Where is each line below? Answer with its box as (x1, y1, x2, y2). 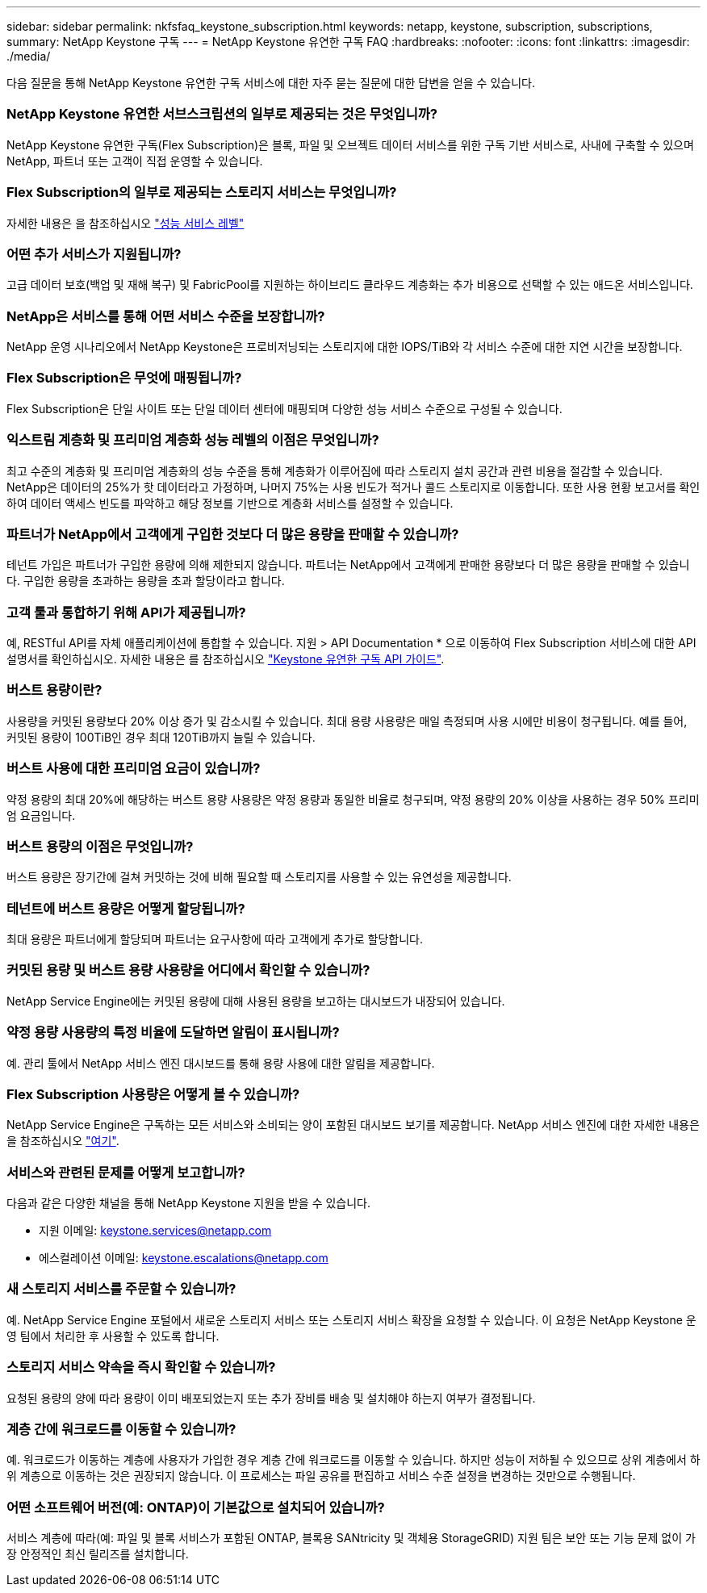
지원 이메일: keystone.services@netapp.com (39, 1223, 272, 1237)
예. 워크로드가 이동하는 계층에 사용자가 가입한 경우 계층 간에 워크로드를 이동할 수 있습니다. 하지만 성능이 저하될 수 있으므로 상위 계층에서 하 (6, 1453, 701, 1467)
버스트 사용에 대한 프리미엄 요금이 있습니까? (6, 760, 261, 777)
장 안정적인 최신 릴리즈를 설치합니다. (6, 1547, 189, 1561)
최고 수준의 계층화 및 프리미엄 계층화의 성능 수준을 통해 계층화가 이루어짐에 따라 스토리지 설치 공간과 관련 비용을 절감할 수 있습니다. (6, 463, 663, 478)
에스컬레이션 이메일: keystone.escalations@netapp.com (39, 1251, 328, 1265)
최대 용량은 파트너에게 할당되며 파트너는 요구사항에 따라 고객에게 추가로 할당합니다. (6, 932, 424, 946)
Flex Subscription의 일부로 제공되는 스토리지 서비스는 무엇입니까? (6, 184, 397, 201)
